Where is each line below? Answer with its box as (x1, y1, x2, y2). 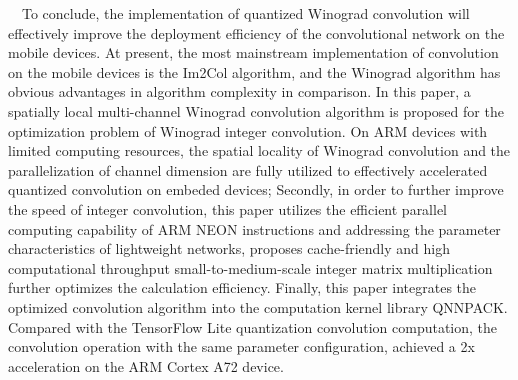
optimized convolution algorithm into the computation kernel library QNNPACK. (8, 296, 508, 317)
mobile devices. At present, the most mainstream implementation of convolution (8, 42, 499, 63)
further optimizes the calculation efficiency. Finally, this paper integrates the (8, 277, 477, 298)
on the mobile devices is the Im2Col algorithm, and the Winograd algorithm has (8, 61, 501, 82)
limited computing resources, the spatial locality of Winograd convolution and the (8, 140, 511, 161)
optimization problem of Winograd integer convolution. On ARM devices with (8, 120, 488, 141)
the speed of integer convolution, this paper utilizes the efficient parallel (8, 198, 448, 219)
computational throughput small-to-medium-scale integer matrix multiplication (8, 257, 493, 278)
